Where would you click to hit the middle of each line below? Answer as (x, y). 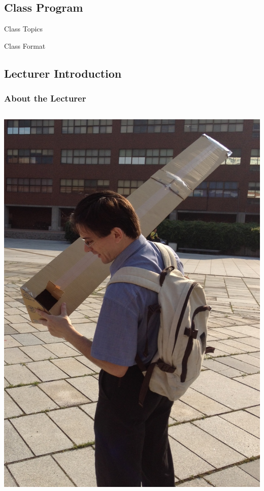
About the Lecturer (45, 98)
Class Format (25, 45)
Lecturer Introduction (63, 73)
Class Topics (24, 29)
